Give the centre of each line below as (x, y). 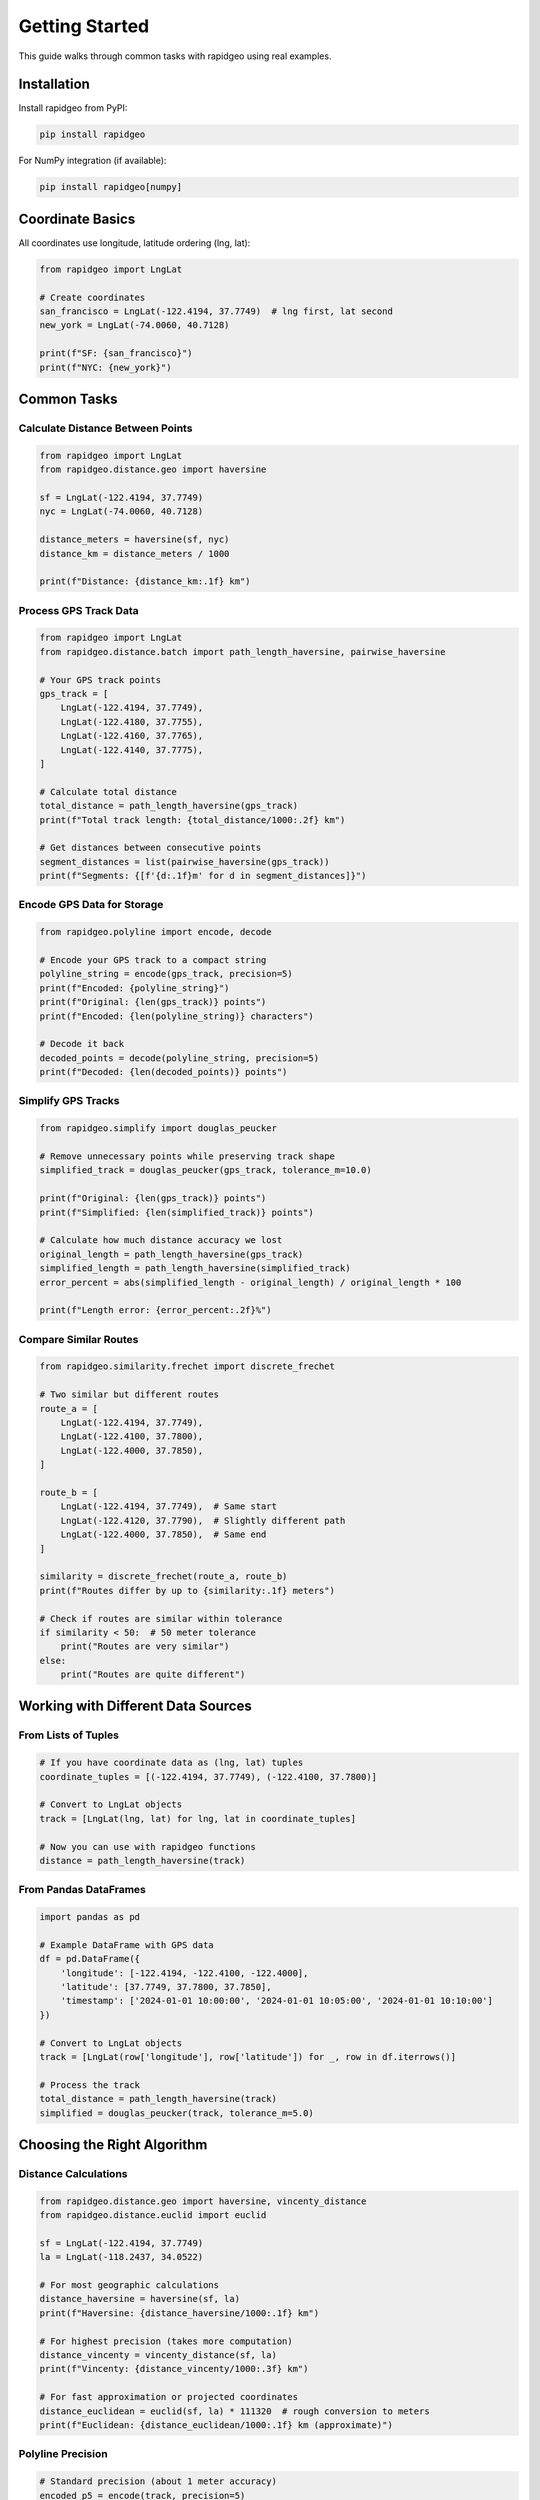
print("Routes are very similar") (145, 1646)
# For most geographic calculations (129, 2285)
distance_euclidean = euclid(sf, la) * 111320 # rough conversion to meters (234, 2411)
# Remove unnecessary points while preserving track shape (187, 1156)
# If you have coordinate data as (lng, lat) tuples (171, 1763)
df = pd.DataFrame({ (89, 1959)
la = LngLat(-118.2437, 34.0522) (121, 2257)
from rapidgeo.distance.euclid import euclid (153, 2215)
